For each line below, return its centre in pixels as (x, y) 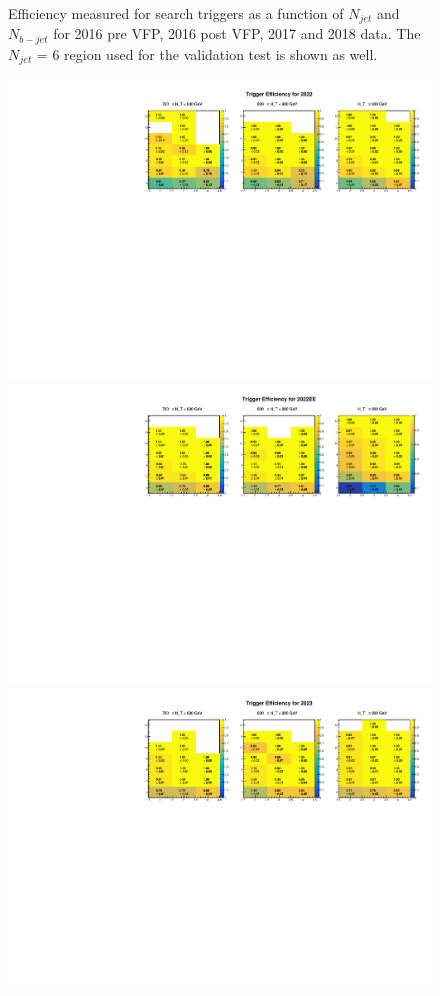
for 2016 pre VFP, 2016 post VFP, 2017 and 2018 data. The (237, 33)
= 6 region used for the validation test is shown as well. (207, 53)
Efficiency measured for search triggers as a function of (176, 13)
